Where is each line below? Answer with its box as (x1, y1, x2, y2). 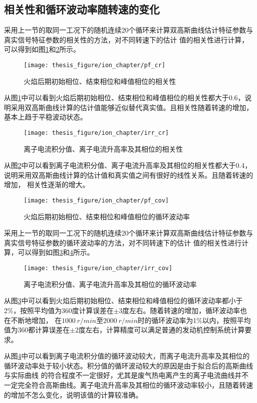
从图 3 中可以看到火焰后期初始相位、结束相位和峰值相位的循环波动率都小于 (4, 295, 243, 306)
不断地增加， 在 (10, 315, 62, 325)
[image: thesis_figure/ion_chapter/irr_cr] (24, 129, 169, 137)
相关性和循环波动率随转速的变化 (4, 1, 160, 17)
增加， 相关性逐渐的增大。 (4, 179, 89, 190)
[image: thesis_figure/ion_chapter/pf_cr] (24, 61, 166, 69)
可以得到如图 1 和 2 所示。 (4, 44, 80, 54)
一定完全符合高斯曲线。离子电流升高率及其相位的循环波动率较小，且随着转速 (4, 380, 253, 390)
